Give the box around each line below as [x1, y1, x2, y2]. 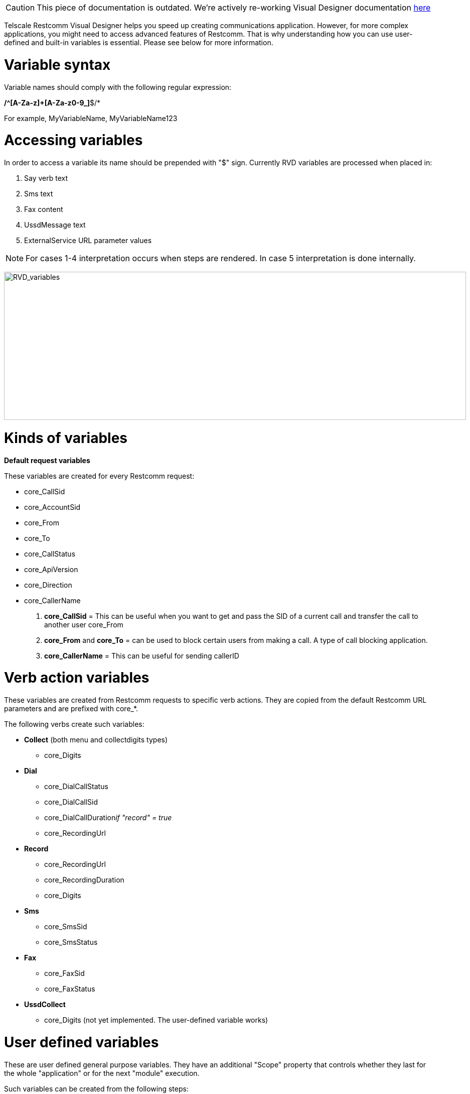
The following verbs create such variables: [4, 720, 144, 728]
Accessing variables [4, 132, 143, 149]
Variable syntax [4, 56, 111, 73]
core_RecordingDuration [44, 876, 124, 884]
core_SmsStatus [44, 938, 98, 946]
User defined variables [4, 1033, 159, 1051]
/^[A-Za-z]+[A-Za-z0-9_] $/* [4, 98, 101, 107]
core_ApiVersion [24, 565, 78, 574]
